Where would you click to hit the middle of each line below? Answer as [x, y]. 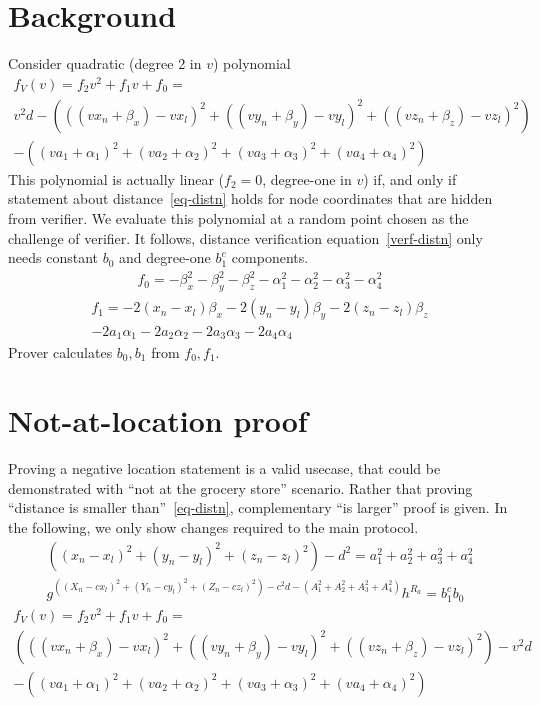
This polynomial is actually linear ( [116, 178]
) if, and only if [410, 178]
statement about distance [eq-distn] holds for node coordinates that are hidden [250, 198]
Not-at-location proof [158, 420]
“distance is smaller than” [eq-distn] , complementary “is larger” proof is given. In [258, 507]
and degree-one [165, 257]
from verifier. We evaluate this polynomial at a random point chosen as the [238, 218]
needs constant [53, 257]
